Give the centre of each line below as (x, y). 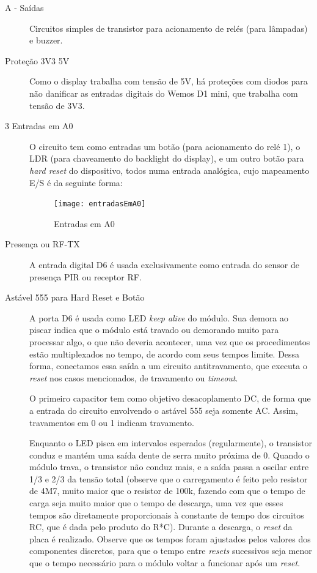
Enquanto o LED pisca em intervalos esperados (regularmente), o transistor (171, 443)
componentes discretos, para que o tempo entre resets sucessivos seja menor (171, 551)
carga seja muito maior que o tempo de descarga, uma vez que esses (156, 503)
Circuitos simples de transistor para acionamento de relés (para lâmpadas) (169, 28)
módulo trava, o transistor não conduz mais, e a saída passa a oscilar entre (169, 467)
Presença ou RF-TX (42, 244)
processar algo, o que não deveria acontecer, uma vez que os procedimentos (170, 341)
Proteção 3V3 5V (37, 60)
